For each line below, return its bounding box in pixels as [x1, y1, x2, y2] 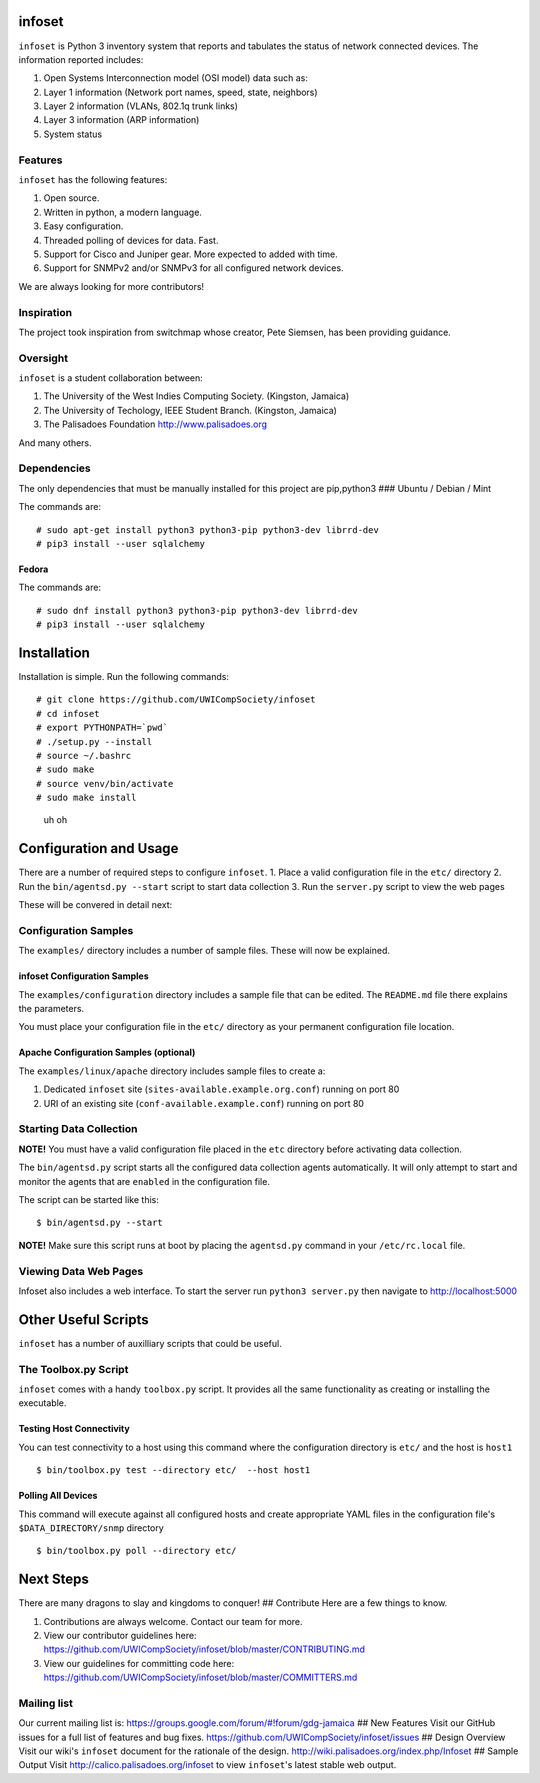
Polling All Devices [18, 1490, 98, 1502]
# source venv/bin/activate [36, 778, 174, 789]
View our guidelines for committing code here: [43, 1657, 235, 1669]
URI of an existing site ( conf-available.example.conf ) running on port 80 [43, 1097, 365, 1109]
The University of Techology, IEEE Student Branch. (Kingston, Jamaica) [43, 404, 337, 416]
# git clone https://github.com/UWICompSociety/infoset [36, 694, 316, 705]
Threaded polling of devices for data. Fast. [43, 234, 219, 246]
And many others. [18, 436, 92, 449]
